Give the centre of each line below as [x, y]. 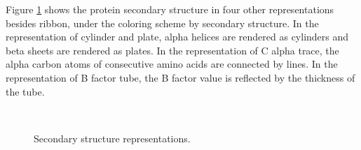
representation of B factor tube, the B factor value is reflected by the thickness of [180, 77]
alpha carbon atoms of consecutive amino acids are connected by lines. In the [172, 64]
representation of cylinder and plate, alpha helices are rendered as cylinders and [177, 37]
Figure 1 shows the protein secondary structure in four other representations [170, 9]
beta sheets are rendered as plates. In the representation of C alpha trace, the [172, 50]
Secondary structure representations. [112, 138]
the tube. [25, 91]
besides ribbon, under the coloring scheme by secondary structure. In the [162, 23]
